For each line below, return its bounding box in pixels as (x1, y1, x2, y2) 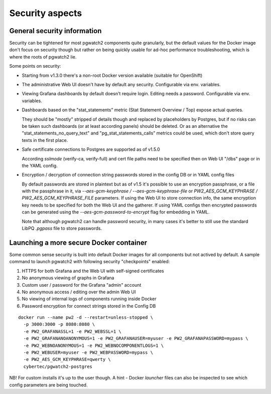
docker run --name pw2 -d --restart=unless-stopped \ (18, 315, 153, 320)
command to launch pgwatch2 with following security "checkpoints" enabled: (9, 259, 170, 265)
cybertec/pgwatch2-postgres (23, 363, 93, 369)
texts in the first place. (22, 137, 68, 143)
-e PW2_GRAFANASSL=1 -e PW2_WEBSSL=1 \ (23, 328, 121, 334)
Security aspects (9, 8, 82, 19)
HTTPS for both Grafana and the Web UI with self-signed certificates (22, 268, 164, 274)
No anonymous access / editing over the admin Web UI (22, 289, 136, 295)
